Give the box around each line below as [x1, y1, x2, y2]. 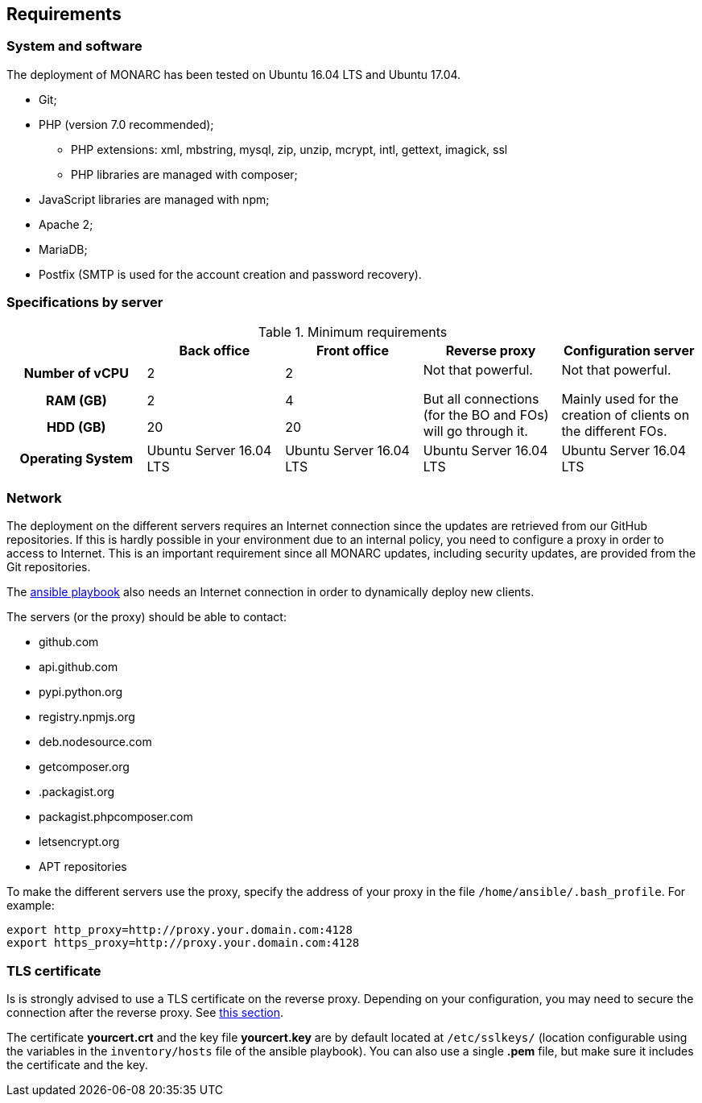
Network [6, 489, 62, 506]
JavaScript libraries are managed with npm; [39, 192, 270, 206]
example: [6, 898, 55, 913]
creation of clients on [561, 406, 690, 423]
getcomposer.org [39, 760, 130, 774]
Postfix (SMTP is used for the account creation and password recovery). [39, 267, 422, 281]
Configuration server [563, 342, 695, 359]
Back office [179, 342, 250, 359]
